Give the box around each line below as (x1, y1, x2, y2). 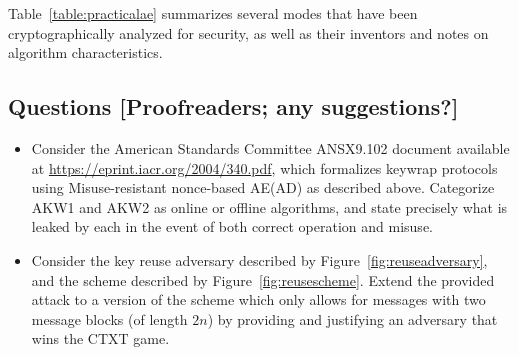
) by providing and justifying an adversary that (207, 308, 498, 329)
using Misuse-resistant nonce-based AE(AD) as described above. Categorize (31, 177, 495, 198)
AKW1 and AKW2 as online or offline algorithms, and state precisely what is (31, 196, 508, 217)
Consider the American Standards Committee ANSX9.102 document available (31, 137, 510, 158)
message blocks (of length (31, 308, 188, 329)
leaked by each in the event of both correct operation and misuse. (31, 216, 433, 237)
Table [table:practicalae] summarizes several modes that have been (8, 3, 418, 23)
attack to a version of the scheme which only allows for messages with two (31, 289, 486, 310)
